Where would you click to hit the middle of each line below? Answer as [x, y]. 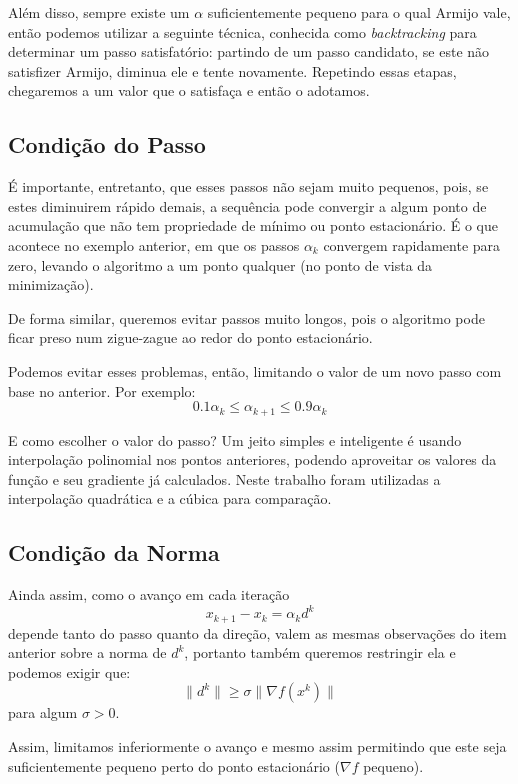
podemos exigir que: [69, 671]
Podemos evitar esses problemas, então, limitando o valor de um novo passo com [255, 370]
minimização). [51, 284]
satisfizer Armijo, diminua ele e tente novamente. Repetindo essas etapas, [232, 70]
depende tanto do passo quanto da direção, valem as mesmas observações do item [257, 632]
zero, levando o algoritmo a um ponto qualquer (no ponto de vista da [220, 264]
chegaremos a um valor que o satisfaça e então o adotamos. [189, 90]
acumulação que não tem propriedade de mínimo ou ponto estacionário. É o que [253, 225]
